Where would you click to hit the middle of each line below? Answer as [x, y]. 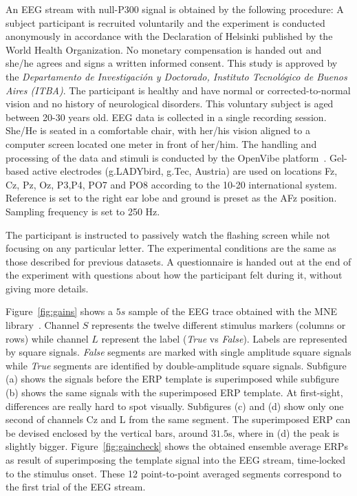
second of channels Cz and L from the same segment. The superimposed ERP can [178, 419]
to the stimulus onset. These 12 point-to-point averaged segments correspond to [174, 473]
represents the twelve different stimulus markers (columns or [218, 325]
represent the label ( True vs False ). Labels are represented [224, 338]
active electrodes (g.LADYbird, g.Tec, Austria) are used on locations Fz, [185, 171]
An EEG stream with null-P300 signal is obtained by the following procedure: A [175, 9]
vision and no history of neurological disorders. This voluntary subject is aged [170, 104]
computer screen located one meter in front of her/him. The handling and [161, 143]
